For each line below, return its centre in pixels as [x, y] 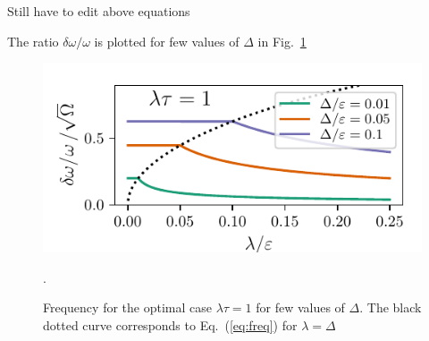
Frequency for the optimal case [127, 307]
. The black [391, 307]
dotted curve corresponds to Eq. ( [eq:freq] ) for [170, 324]
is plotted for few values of [167, 41]
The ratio [33, 41]
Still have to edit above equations [99, 11]
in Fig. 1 [282, 41]
